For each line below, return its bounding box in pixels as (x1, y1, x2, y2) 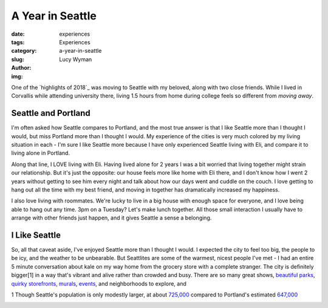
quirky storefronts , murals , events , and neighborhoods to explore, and (11, 280, 186, 287)
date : (11, 30, 25, 38)
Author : (11, 64, 32, 72)
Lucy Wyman (59, 55, 92, 63)
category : (11, 47, 37, 55)
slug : (11, 55, 24, 63)
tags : (11, 38, 25, 45)
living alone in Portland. (11, 149, 70, 157)
